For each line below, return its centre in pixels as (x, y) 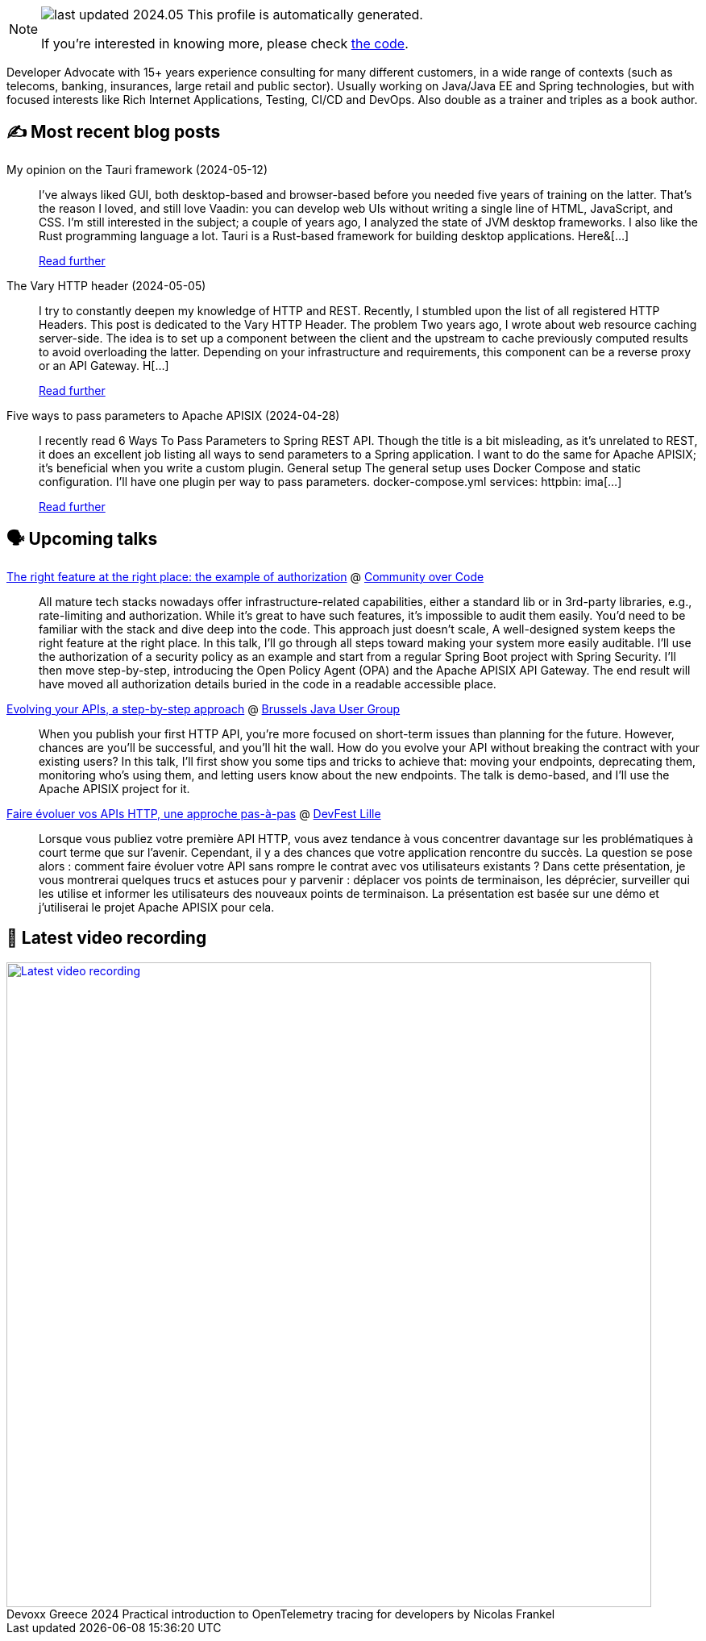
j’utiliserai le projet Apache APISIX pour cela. (157, 907)
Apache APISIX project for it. (114, 788)
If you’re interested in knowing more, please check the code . (225, 44)
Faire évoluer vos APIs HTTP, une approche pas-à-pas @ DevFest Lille (194, 813)
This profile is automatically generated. (305, 15)
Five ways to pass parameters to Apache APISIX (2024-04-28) (173, 415)
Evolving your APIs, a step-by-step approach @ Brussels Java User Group (203, 708)
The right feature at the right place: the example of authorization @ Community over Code (245, 576)
